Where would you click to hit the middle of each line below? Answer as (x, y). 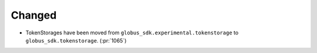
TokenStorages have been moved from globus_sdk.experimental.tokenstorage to (132, 33)
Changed (34, 15)
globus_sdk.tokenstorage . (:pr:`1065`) (76, 40)
